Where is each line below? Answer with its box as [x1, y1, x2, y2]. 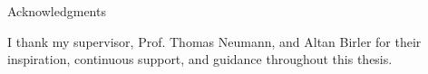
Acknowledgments [7, 2, 106, 20]
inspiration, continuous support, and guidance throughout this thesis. [7, 50, 393, 69]
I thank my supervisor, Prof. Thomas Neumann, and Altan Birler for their [7, 32, 422, 51]
